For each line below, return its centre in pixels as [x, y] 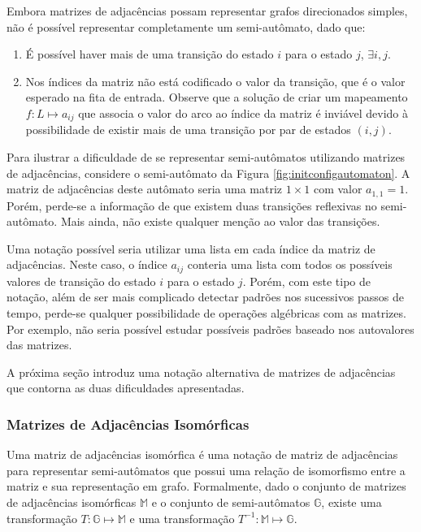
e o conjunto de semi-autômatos [231, 502]
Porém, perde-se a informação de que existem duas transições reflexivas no [192, 205]
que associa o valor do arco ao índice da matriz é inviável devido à [243, 112]
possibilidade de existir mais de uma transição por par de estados [188, 130]
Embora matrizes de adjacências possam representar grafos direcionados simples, [207, 11]
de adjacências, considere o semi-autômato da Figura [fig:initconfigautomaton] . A [208, 173]
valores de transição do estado [81, 281]
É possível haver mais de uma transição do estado [150, 54]
